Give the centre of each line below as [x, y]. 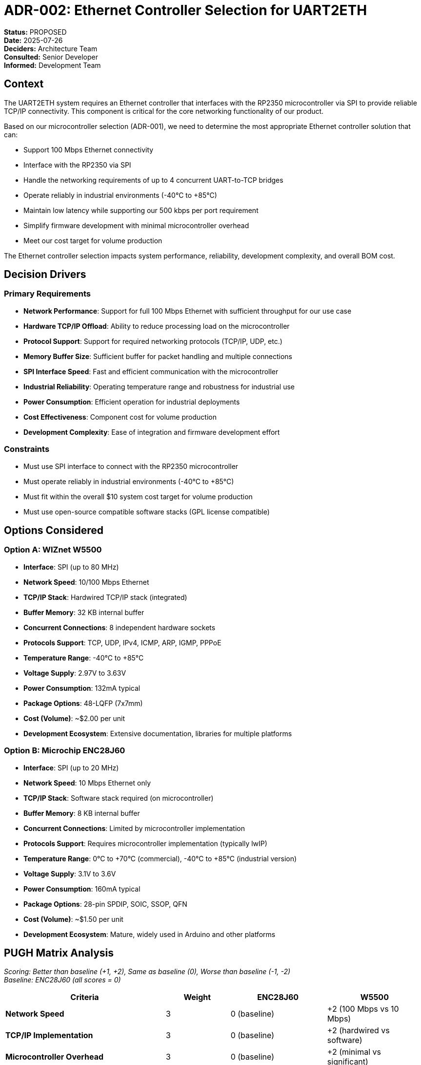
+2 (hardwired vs [358, 1031]
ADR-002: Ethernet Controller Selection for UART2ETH [186, 10]
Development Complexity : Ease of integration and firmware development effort [152, 432]
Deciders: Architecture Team [51, 48]
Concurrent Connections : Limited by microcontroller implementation [134, 828]
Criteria [85, 997]
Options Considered [54, 530]
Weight [197, 997]
